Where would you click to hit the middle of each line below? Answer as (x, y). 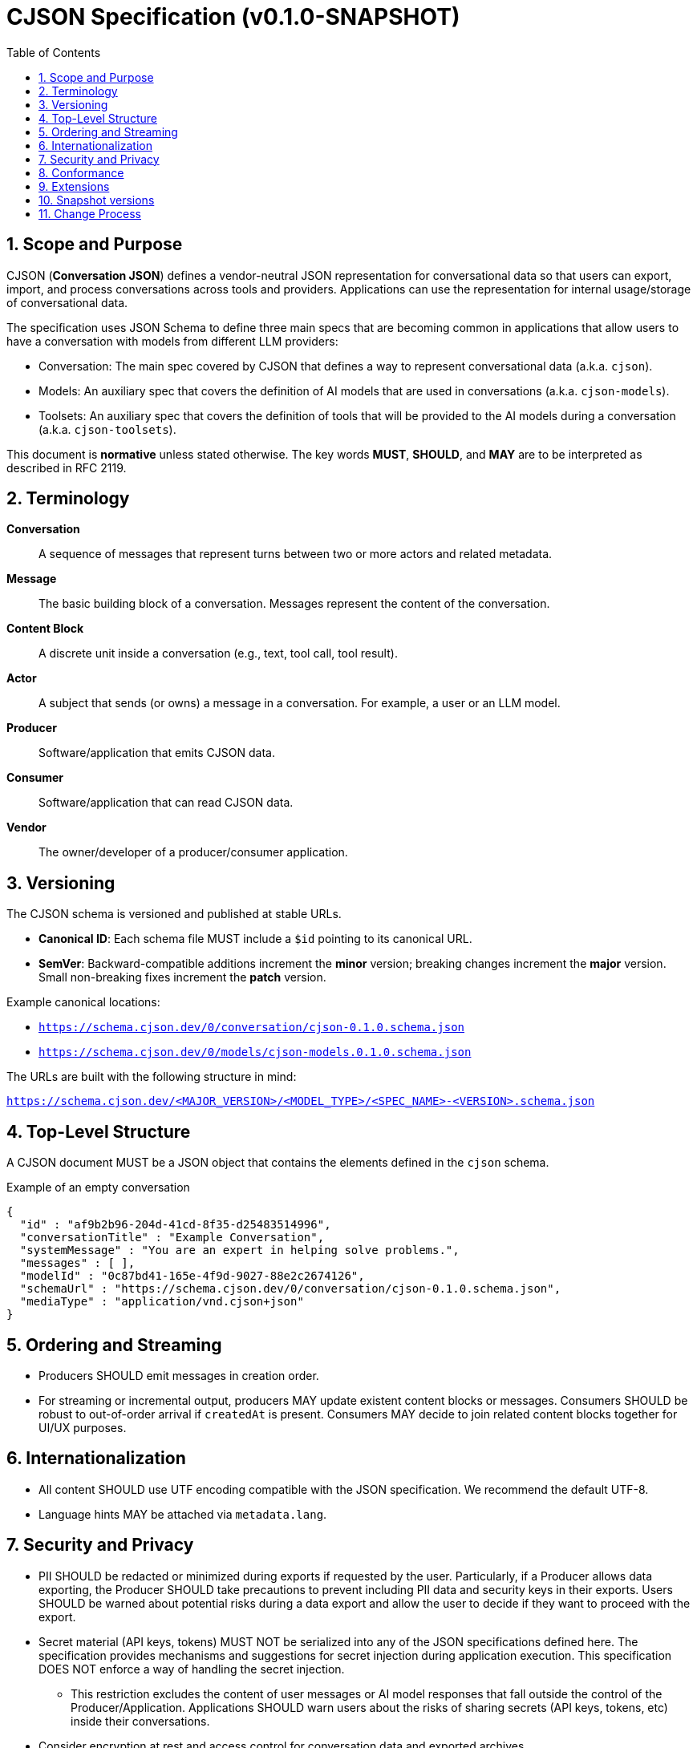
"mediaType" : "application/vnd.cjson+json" (162, 1302)
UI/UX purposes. (83, 1427)
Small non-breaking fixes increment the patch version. (182, 977)
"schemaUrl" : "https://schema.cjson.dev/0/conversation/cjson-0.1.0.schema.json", (290, 1289)
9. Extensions (74, 186)
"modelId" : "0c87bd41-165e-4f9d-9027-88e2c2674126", (192, 1276)
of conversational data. (67, 302)
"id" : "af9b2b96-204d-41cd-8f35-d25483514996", (175, 1225)
